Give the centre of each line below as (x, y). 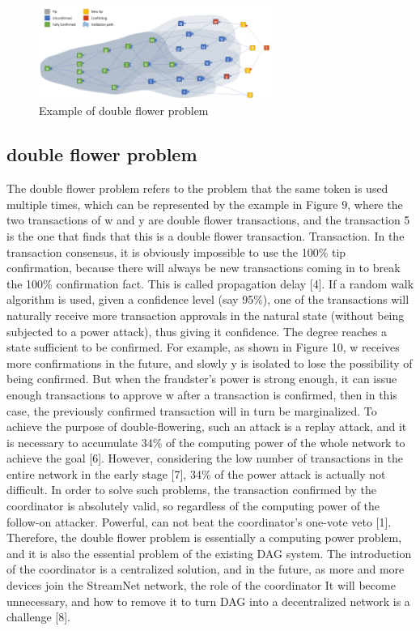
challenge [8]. (38, 617)
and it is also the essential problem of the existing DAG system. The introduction (209, 553)
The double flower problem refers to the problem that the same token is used (197, 188)
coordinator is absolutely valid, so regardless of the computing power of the (193, 506)
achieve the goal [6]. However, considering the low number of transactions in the (205, 458)
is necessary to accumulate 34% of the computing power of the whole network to (206, 442)
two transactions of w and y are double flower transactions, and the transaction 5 (208, 220)
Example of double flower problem (124, 111)
